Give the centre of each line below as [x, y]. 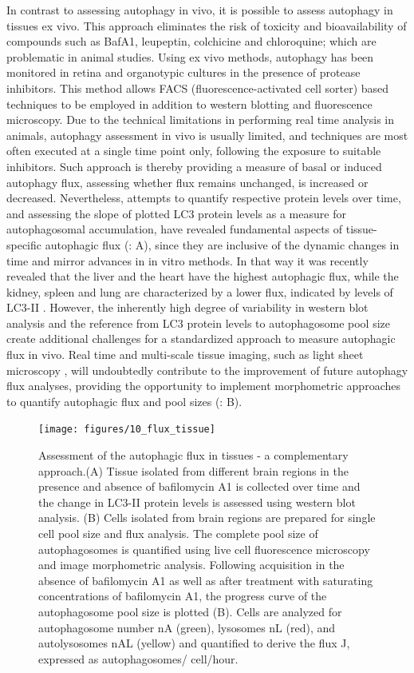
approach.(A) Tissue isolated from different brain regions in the [194, 470]
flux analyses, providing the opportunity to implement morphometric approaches [203, 386]
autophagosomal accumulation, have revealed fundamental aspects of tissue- [192, 229]
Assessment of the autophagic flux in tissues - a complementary [193, 455]
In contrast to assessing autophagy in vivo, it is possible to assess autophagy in [200, 10]
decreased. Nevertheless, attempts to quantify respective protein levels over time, [204, 198]
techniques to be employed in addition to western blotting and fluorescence [189, 104]
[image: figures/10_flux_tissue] [127, 430]
